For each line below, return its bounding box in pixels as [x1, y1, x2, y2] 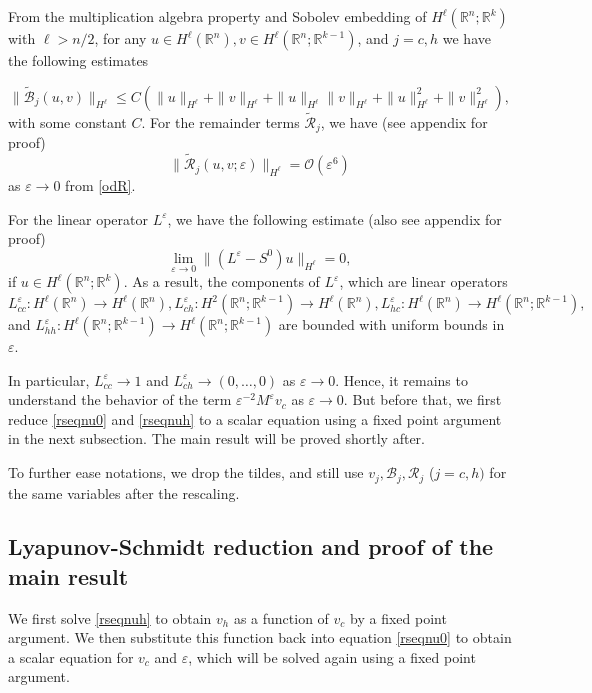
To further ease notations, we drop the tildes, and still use [8, 462, 364, 483]
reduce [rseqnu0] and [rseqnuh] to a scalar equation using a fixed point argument [8, 408, 502, 429]
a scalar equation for [8, 646, 134, 667]
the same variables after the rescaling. [8, 482, 240, 503]
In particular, [8, 369, 90, 390]
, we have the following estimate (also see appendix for [167, 208, 502, 229]
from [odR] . [65, 175, 136, 196]
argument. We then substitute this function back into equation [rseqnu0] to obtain [8, 627, 512, 648]
